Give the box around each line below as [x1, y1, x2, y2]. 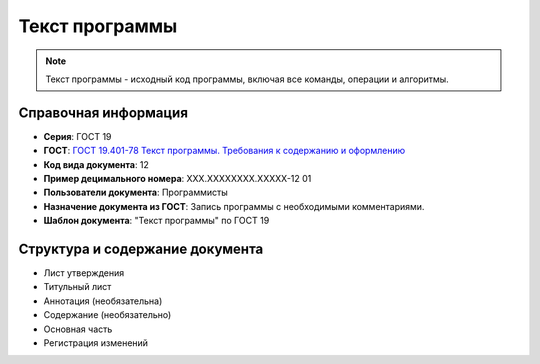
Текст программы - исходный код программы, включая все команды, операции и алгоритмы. [45, 73, 449, 85]
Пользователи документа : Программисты [43, 186, 229, 199]
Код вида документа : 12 [43, 158, 150, 170]
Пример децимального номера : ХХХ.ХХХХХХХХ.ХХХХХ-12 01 [43, 173, 312, 185]
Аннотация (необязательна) [43, 295, 163, 307]
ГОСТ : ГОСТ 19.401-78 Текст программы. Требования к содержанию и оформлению [43, 145, 405, 157]
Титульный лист [43, 281, 112, 293]
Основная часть [43, 323, 113, 335]
